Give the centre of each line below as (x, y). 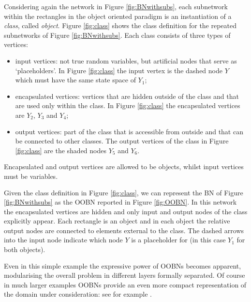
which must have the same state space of (75, 80)
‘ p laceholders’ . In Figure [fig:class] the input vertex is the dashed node (119, 70)
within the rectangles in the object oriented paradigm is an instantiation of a (118, 16)
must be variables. (31, 176)
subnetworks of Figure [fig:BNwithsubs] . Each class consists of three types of (117, 35)
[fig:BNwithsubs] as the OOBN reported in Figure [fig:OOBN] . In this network (120, 202)
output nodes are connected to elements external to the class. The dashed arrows (124, 230)
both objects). (25, 249)
